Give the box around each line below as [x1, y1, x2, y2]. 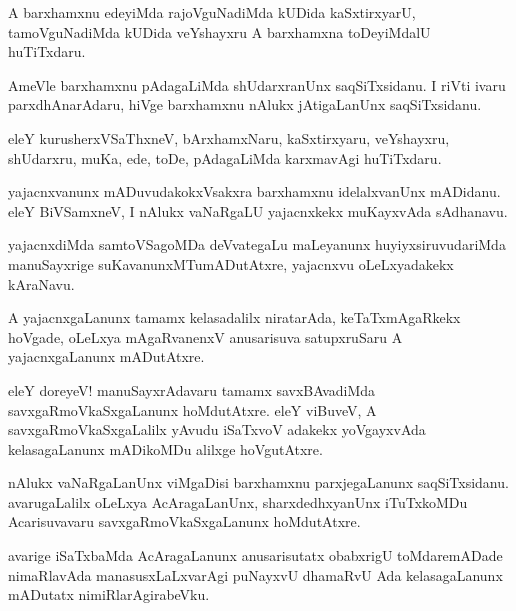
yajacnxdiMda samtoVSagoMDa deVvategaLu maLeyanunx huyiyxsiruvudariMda [8, 234, 506, 255]
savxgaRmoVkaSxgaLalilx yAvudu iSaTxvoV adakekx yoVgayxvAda [8, 419, 426, 440]
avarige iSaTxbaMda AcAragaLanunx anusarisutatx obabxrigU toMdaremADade [8, 545, 503, 566]
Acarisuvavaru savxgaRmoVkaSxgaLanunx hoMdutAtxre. [8, 511, 361, 532]
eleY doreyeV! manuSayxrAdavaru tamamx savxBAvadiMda [8, 379, 376, 400]
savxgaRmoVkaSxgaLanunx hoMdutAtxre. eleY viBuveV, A [8, 399, 377, 420]
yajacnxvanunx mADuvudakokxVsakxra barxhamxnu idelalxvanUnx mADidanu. [8, 181, 501, 202]
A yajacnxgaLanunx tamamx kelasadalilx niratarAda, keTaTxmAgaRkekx [8, 307, 461, 328]
